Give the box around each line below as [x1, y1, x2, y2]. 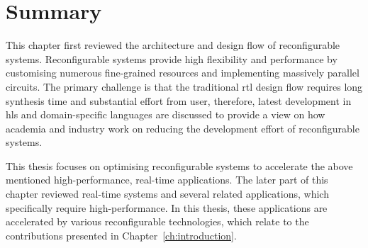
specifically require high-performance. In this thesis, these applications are [6, 200, 328, 215]
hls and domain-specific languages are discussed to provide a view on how [6, 107, 325, 122]
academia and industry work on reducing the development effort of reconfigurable [6, 120, 359, 135]
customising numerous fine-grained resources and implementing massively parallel [6, 65, 359, 80]
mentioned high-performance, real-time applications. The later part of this [6, 172, 328, 187]
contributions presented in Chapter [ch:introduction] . [6, 227, 237, 242]
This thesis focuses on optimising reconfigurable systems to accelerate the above [6, 158, 353, 173]
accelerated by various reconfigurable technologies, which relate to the [6, 214, 309, 229]
